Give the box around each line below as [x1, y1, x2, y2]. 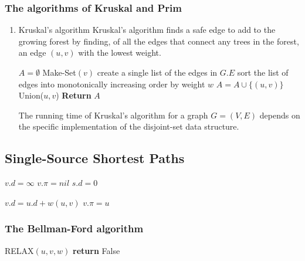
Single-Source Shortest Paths [5, 149, 185, 167]
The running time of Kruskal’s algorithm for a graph [18, 109, 208, 121]
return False [73, 244, 120, 256]
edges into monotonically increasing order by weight [18, 77, 205, 90]
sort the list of [237, 66, 289, 78]
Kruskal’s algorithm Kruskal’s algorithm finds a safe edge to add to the [18, 23, 276, 36]
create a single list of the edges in [97, 66, 218, 78]
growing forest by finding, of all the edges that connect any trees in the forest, [18, 35, 299, 47]
